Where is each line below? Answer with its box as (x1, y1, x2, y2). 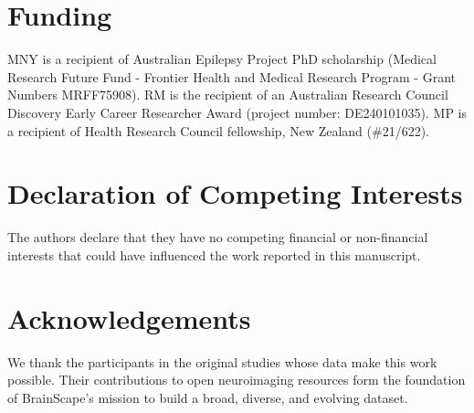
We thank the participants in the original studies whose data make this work (7, 352, 437, 371)
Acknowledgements (7, 299, 251, 336)
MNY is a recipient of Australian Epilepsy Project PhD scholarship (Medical (7, 49, 437, 69)
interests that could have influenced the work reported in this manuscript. (7, 245, 421, 264)
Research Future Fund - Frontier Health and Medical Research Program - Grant (7, 67, 456, 86)
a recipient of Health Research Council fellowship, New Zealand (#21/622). (7, 121, 430, 140)
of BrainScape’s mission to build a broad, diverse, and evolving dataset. (7, 387, 408, 407)
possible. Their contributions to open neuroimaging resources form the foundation (7, 370, 466, 389)
